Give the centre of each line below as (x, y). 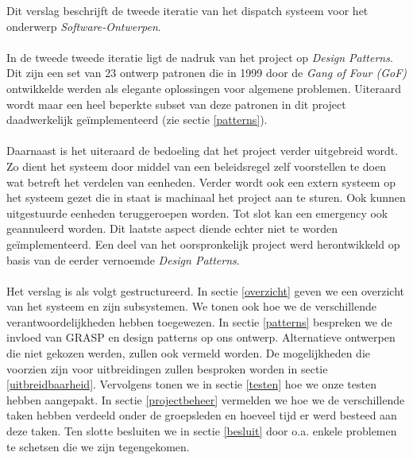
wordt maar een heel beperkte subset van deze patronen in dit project (176, 104)
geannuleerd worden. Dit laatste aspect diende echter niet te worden (172, 228)
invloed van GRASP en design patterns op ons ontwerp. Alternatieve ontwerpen (201, 337)
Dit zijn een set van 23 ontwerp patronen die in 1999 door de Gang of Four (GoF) (207, 73)
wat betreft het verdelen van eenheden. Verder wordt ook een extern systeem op (201, 182)
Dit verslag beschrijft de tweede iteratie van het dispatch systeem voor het (187, 10)
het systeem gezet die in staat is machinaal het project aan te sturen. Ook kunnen (206, 197)
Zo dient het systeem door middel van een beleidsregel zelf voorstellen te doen (196, 166)
